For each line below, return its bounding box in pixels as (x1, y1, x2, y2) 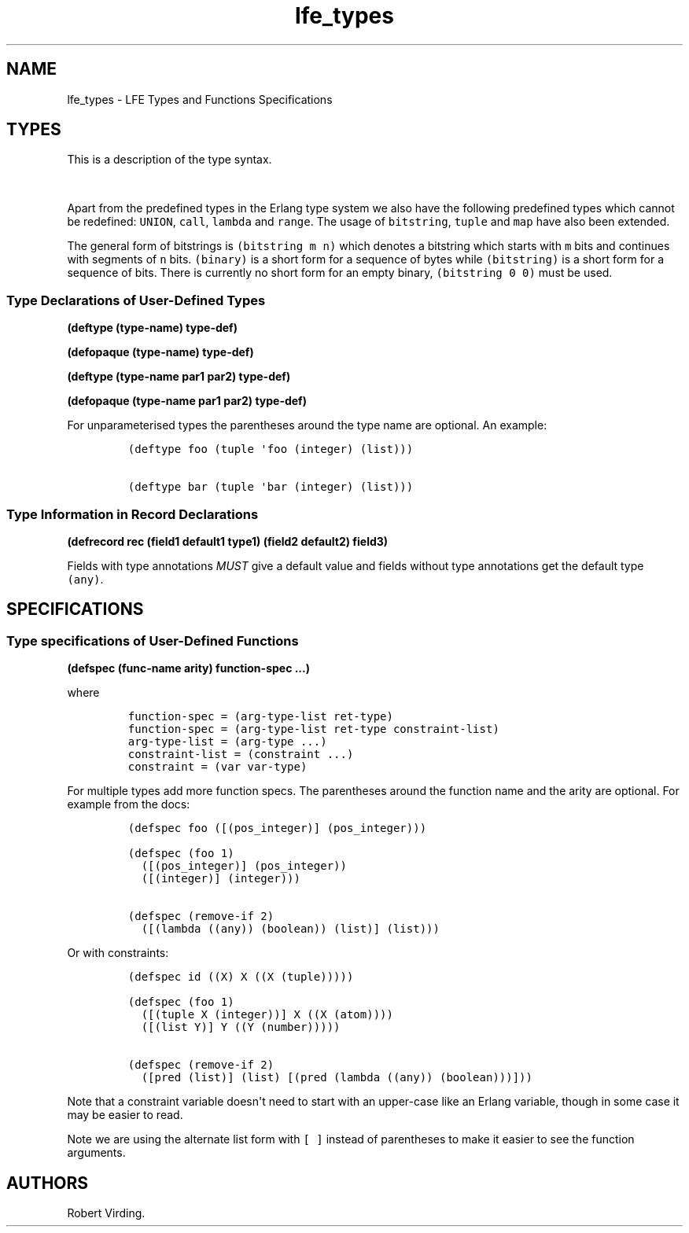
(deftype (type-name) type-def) (67, 321, 238, 335)
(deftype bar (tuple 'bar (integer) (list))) (127, 480, 414, 494)
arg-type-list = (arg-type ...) (127, 735, 327, 749)
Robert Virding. (67, 1206, 146, 1220)
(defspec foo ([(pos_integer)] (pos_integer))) (127, 822, 427, 835)
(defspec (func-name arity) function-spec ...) (67, 661, 310, 675)
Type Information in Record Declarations (6, 506, 259, 522)
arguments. (67, 1146, 126, 1160)
